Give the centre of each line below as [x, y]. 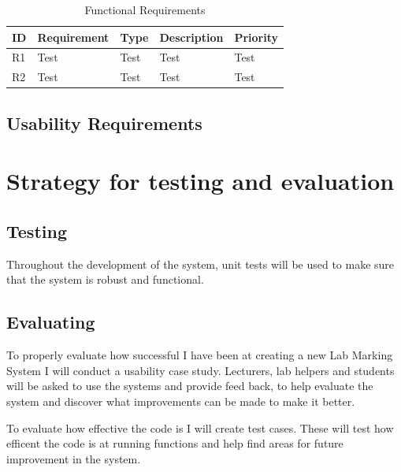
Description [191, 37]
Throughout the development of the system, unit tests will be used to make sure [200, 264]
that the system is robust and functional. [105, 279]
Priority [256, 37]
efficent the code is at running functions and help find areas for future [175, 443]
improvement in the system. [74, 458]
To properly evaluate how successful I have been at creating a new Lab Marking [200, 355]
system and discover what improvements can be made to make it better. [181, 401]
